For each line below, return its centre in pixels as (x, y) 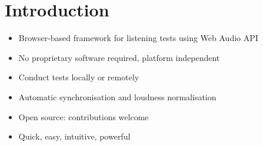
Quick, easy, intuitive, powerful (74, 136)
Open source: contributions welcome (84, 116)
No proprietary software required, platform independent (119, 57)
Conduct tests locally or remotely (79, 77)
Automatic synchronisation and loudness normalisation (117, 96)
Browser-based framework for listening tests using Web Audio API (138, 38)
